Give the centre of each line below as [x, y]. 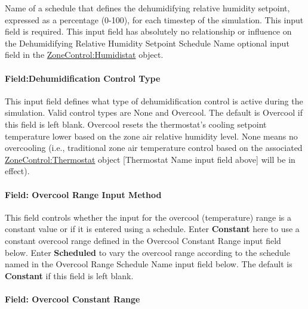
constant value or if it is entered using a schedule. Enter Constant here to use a [152, 229]
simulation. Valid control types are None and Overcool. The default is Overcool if [154, 112]
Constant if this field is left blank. [69, 275]
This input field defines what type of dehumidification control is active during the [154, 101]
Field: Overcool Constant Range [73, 299]
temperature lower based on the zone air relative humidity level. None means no [151, 136]
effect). [17, 171]
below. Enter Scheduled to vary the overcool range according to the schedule [147, 252]
